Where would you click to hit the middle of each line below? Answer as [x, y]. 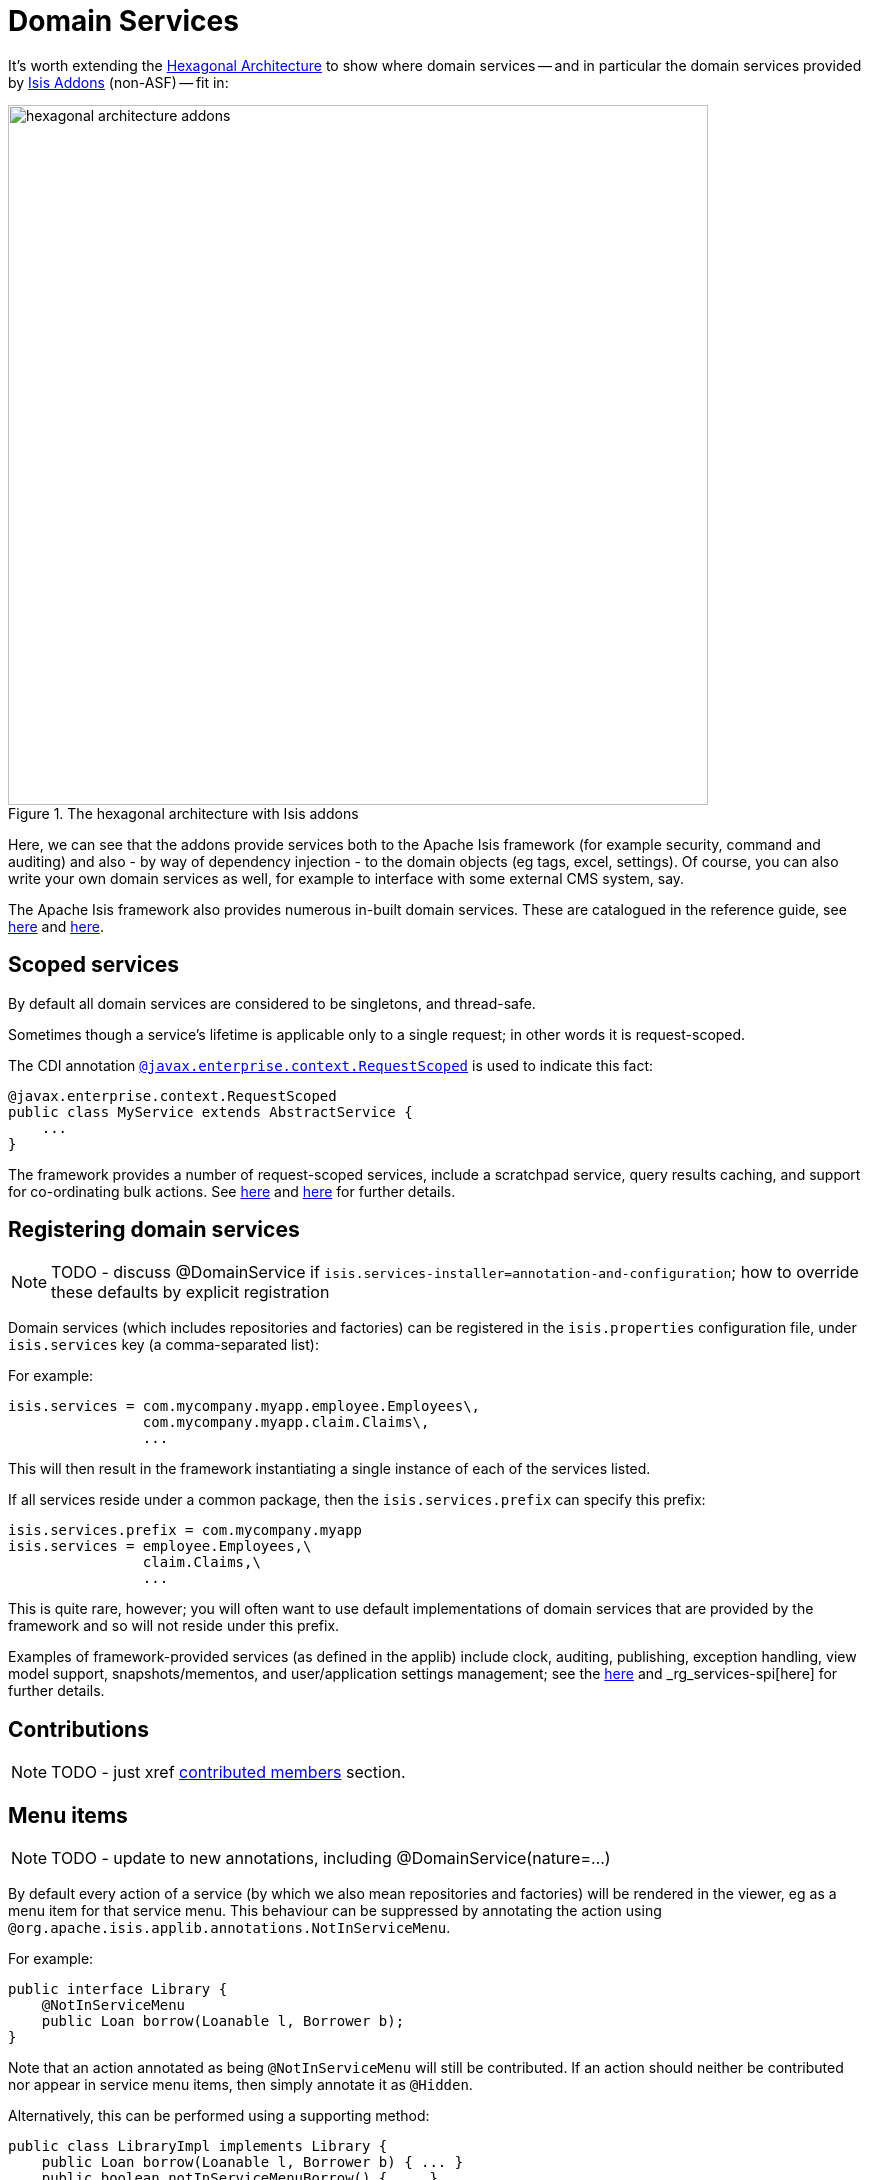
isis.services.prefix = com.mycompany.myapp [185, 1530]
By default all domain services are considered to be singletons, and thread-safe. [272, 1003]
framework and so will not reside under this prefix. [174, 1626]
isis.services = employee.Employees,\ [160, 1546]
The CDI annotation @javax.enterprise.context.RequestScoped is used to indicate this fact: [331, 1065]
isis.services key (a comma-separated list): [163, 1345]
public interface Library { [118, 1989]
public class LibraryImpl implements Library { [198, 2146]
